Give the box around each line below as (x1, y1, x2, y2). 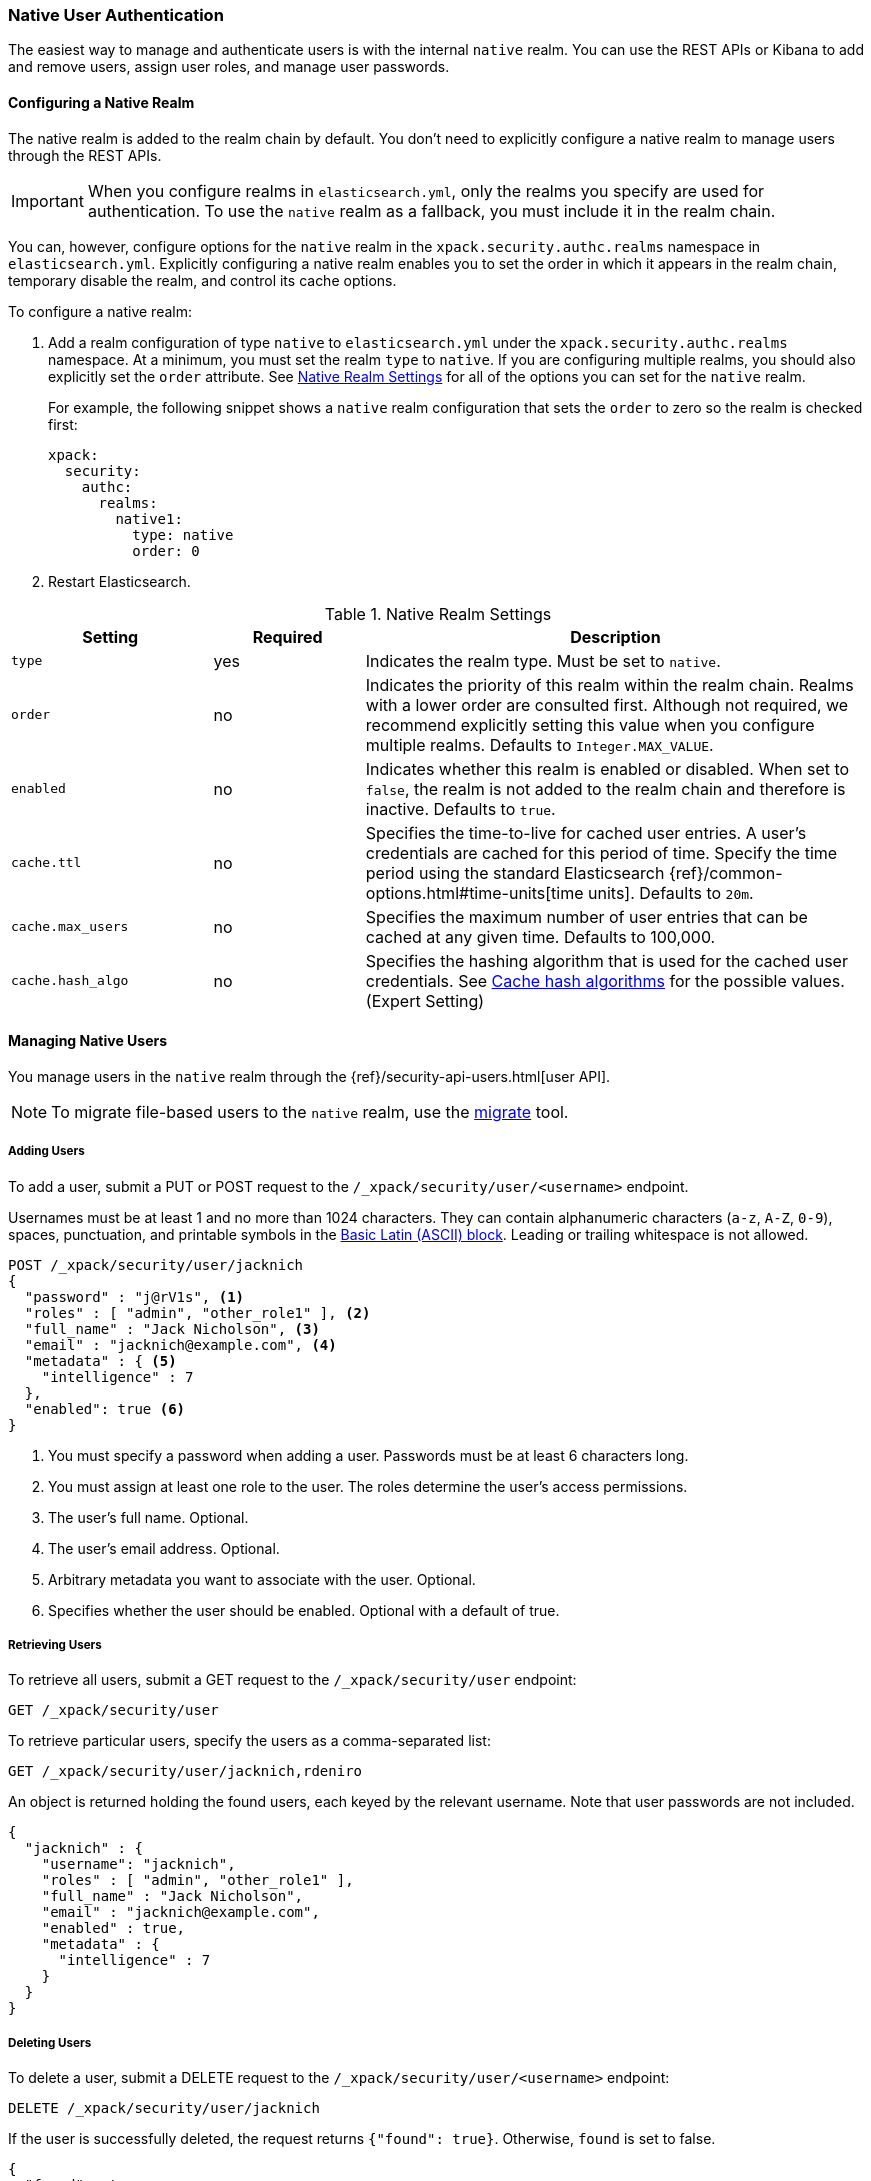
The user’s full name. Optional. (48, 1508, 249, 1526)
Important (11, 190, 84, 211)
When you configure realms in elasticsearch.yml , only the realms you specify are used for (87, 180, 765, 201)
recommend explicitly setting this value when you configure (365, 714, 815, 735)
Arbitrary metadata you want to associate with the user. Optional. (48, 1570, 476, 1588)
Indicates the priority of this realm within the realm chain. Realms (365, 674, 854, 695)
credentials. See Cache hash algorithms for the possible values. (365, 970, 845, 991)
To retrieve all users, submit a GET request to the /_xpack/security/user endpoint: (8, 1671, 577, 1689)
